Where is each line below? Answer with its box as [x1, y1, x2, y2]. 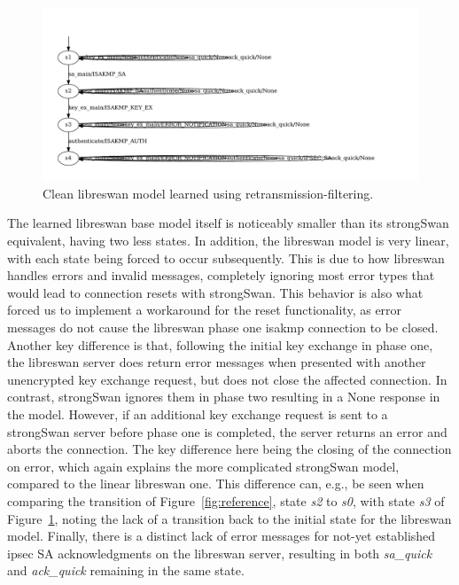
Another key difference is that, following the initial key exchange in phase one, [7, 335, 433, 354]
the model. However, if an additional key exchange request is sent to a [7, 404, 388, 423]
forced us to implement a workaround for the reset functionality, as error [7, 300, 402, 319]
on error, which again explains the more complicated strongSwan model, [7, 456, 400, 475]
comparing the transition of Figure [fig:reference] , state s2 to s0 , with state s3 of [7, 491, 445, 510]
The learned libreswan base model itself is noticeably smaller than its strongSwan [7, 214, 449, 232]
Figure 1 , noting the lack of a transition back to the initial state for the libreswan [7, 509, 452, 527]
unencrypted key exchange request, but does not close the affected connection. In [7, 370, 447, 388]
